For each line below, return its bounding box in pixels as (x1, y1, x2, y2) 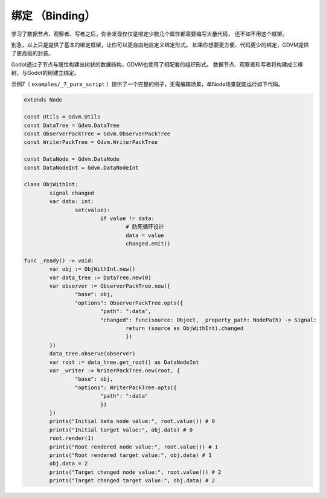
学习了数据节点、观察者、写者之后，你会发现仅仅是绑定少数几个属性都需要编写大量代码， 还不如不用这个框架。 (11, 30, 288, 37)
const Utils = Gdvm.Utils (24, 114, 101, 120)
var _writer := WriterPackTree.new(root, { (49, 367, 181, 374)
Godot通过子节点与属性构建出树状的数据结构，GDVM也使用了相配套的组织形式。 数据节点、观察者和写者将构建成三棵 (11, 60, 303, 68)
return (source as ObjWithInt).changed (126, 325, 244, 332)
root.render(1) (49, 435, 95, 442)
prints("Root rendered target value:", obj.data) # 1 (49, 451, 212, 459)
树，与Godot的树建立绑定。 (11, 70, 80, 77)
